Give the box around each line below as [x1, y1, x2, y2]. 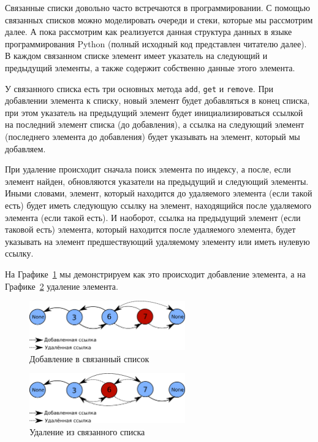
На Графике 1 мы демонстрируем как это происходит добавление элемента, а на [5, 267, 306, 280]
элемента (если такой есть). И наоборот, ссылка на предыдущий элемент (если [5, 211, 301, 223]
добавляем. [5, 142, 46, 155]
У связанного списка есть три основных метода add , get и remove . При [5, 82, 274, 95]
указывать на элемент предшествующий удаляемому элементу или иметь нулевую [5, 235, 310, 247]
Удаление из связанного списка [29, 425, 145, 438]
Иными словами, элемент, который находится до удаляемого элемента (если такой [5, 187, 312, 200]
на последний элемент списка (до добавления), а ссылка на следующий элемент [5, 118, 305, 131]
